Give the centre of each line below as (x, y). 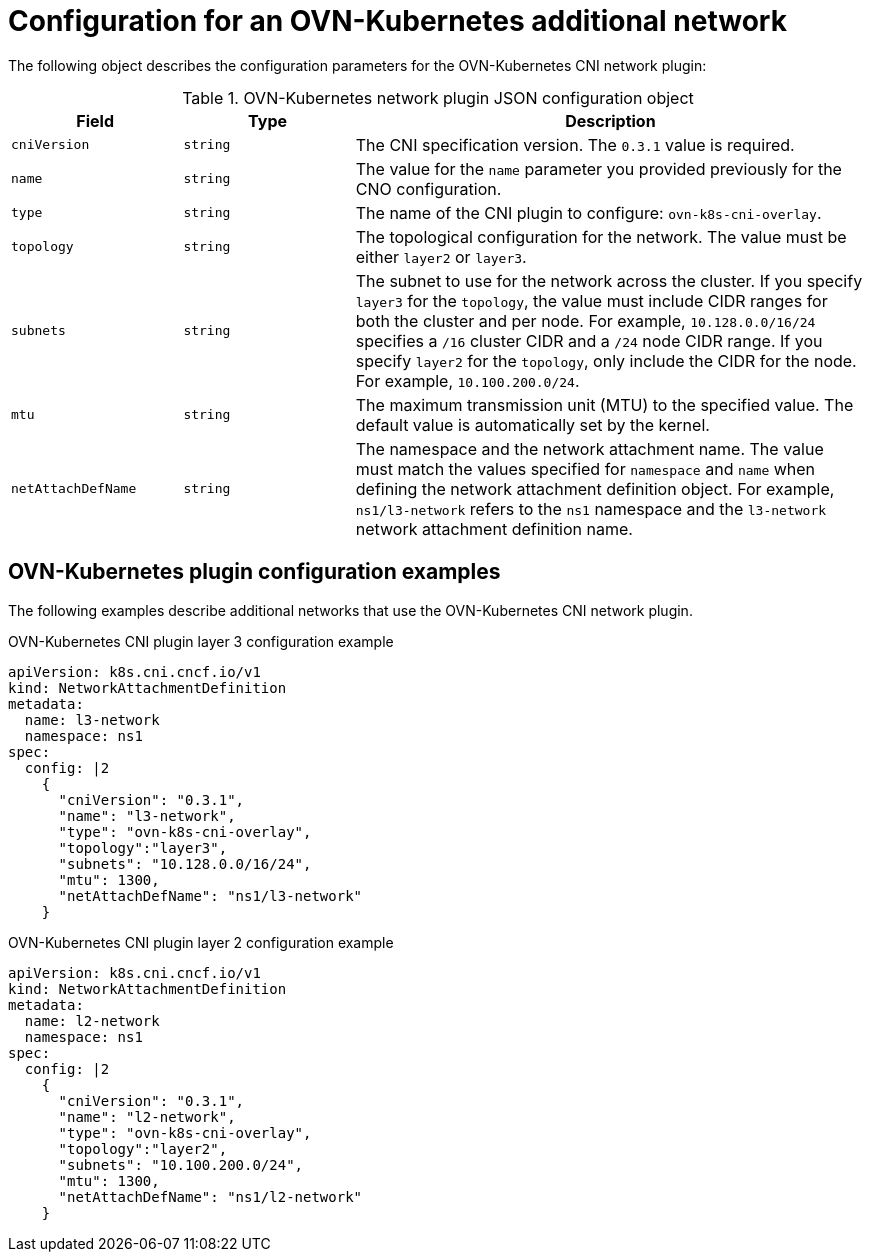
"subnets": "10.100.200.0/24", (181, 1164)
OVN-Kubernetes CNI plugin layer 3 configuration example (201, 641)
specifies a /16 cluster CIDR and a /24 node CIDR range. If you (589, 340)
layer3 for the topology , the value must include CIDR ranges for (591, 300)
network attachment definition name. (494, 528)
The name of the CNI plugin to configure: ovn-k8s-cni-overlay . (588, 212)
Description (610, 120)
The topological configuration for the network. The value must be (601, 236)
